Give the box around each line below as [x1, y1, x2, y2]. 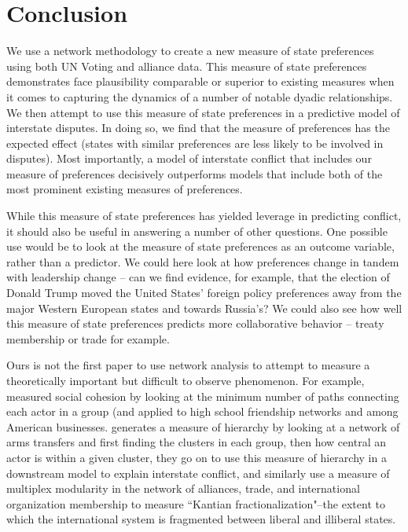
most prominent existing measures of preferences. [6, 181, 243, 197]
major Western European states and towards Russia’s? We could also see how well [6, 299, 402, 316]
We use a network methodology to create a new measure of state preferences [6, 42, 374, 59]
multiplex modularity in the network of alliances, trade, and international [6, 480, 360, 497]
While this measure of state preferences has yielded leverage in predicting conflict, [6, 207, 402, 224]
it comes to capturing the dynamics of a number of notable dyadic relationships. [6, 88, 393, 105]
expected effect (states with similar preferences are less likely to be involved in [6, 134, 384, 151]
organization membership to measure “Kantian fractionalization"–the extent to [6, 495, 385, 512]
